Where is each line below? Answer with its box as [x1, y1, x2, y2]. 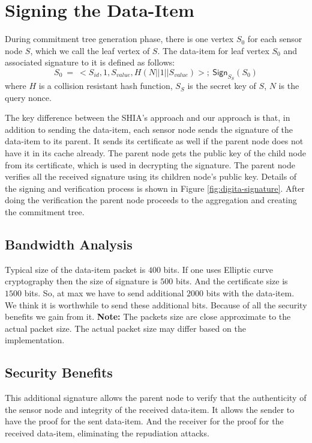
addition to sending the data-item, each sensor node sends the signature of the [5, 123, 293, 135]
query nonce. [5, 91, 52, 103]
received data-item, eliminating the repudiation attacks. [5, 426, 209, 439]
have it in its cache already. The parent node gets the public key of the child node [5, 147, 306, 159]
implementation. [5, 334, 65, 346]
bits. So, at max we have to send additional [24, 287, 184, 299]
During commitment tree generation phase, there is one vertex [5, 32, 234, 45]
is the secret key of [187, 79, 256, 92]
